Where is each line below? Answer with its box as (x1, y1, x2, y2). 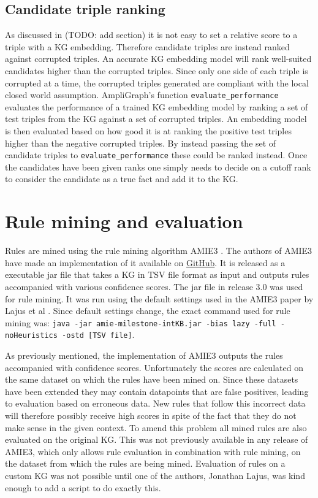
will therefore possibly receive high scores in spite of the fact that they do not (5, 409, 297, 422)
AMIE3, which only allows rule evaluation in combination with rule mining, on (5, 445, 301, 458)
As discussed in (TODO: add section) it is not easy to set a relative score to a (5, 28, 298, 41)
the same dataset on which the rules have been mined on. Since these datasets (5, 373, 298, 386)
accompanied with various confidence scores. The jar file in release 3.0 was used (5, 280, 303, 293)
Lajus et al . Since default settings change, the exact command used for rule (5, 304, 290, 317)
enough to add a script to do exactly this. (5, 481, 161, 494)
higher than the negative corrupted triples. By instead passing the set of (5, 136, 276, 149)
